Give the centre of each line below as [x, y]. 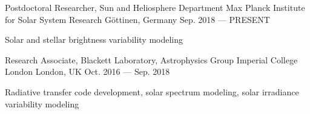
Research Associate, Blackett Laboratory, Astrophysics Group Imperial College [151, 59]
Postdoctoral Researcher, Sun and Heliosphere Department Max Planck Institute [155, 7]
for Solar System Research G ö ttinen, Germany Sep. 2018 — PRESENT [137, 19]
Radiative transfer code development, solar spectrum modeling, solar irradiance [152, 91]
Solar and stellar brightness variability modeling [94, 40]
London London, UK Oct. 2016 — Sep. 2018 [87, 71]
